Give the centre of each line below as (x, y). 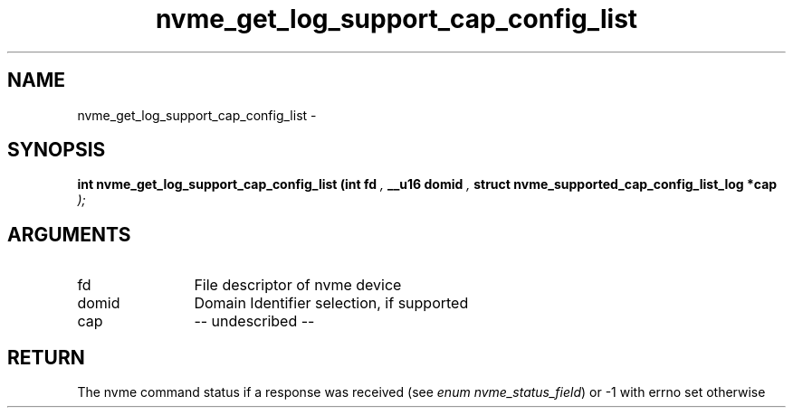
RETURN (46, 357)
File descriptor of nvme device (298, 285)
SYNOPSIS (57, 150)
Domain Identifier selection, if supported (331, 303)
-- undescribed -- (254, 321)
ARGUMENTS (69, 234)
